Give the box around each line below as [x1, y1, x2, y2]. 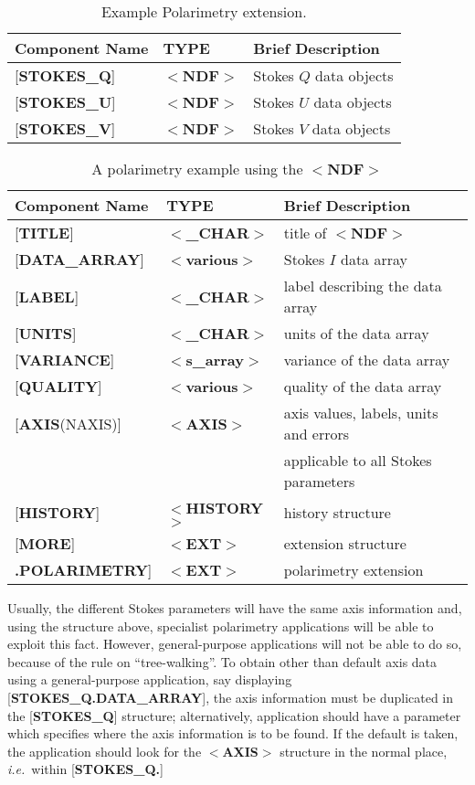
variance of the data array [283, 349, 450, 370]
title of [283, 222, 327, 243]
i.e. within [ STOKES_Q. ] [7, 759, 164, 779]
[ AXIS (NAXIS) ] [15, 412, 122, 434]
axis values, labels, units [283, 402, 438, 423]
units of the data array [283, 323, 429, 344]
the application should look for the [7, 741, 202, 760]
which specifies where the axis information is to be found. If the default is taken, [7, 724, 459, 743]
